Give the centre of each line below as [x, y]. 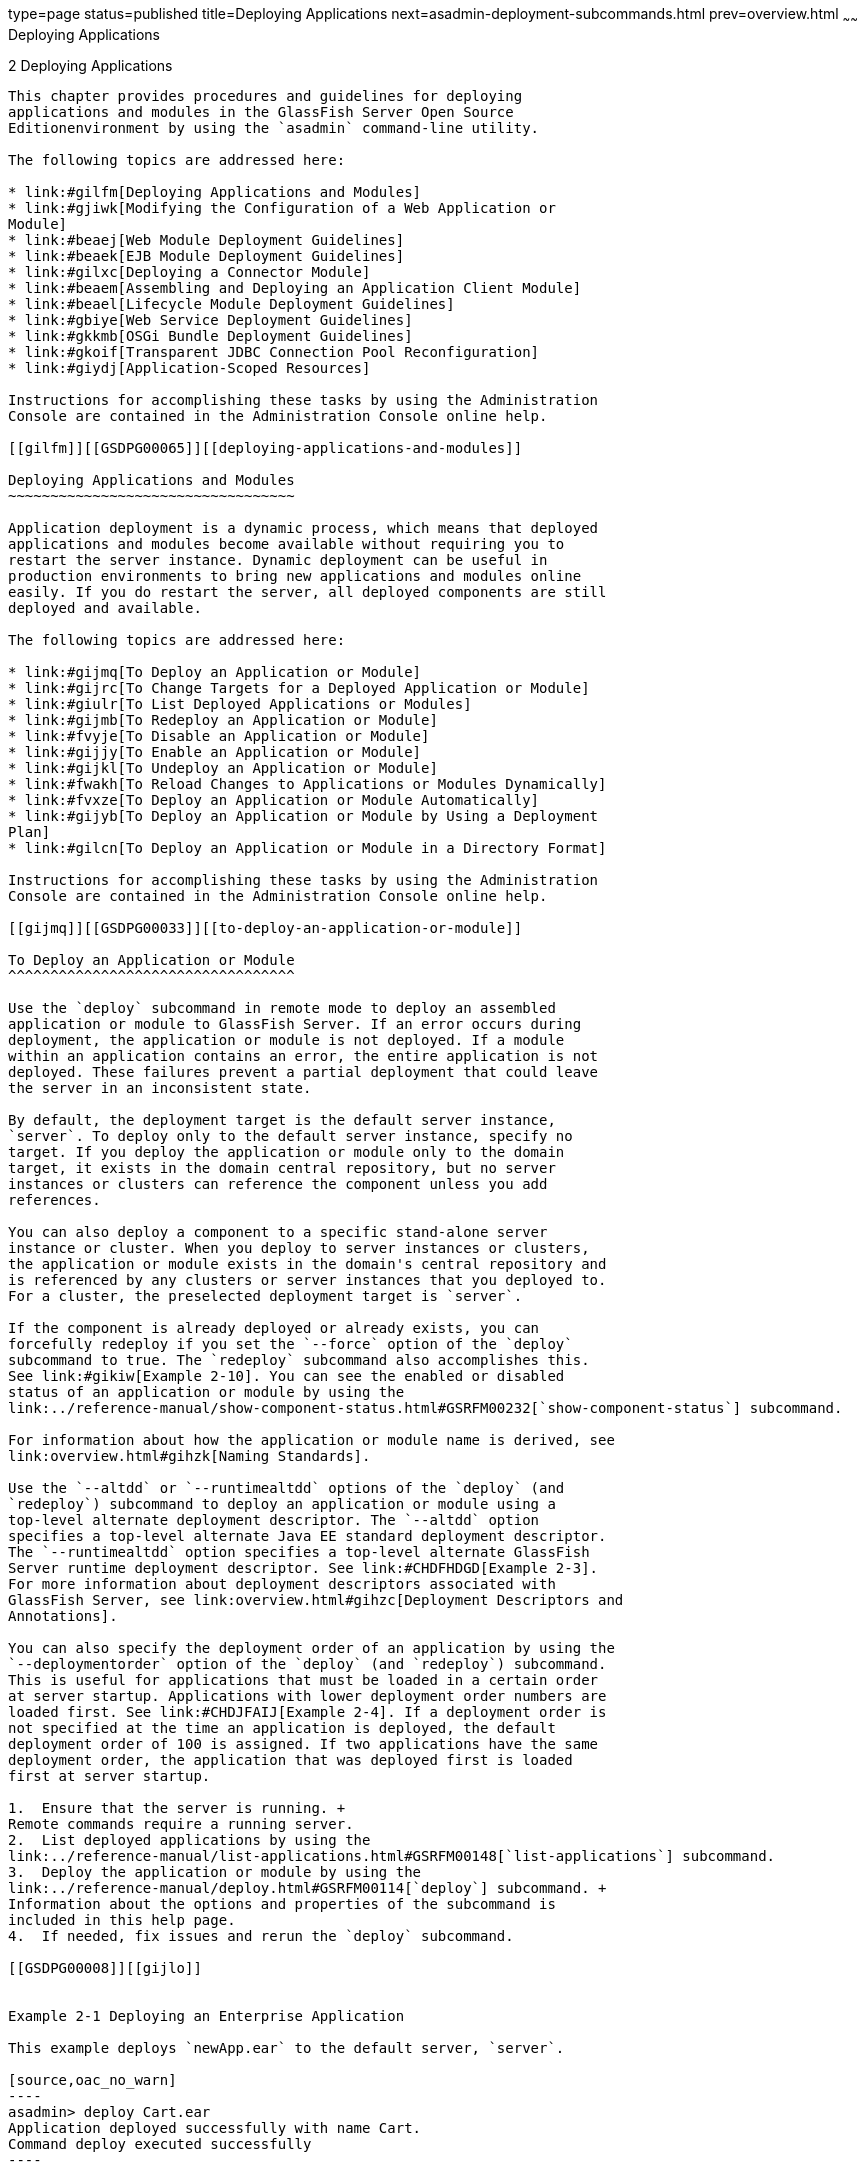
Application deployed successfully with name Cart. [215, 2127]
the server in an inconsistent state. [160, 1087]
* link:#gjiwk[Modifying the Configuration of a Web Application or [282, 207]
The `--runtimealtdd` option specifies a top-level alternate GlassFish [299, 1551]
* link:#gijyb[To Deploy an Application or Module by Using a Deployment [303, 815]
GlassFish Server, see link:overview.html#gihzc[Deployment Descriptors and [316, 1599]
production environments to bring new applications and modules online [295, 575]
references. [54, 1199]
